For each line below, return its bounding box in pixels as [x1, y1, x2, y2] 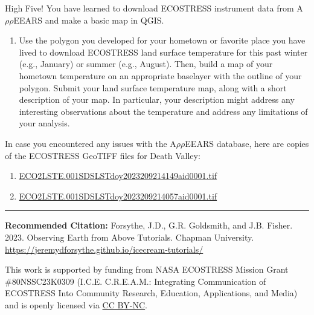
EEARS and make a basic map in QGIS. [13, 13, 164, 26]
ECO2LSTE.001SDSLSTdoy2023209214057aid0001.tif [19, 189, 217, 202]
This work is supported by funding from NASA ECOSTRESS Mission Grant [5, 263, 289, 276]
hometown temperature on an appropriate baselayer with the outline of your [19, 69, 302, 82]
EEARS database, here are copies [185, 137, 309, 149]
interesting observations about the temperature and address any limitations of [19, 105, 308, 117]
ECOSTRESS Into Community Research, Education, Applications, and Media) [5, 287, 298, 299]
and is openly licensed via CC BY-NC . [5, 298, 148, 311]
